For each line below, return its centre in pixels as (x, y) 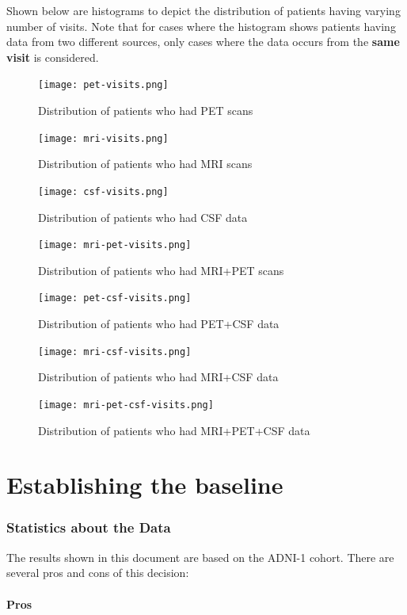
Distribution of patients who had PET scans (146, 111)
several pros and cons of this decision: (98, 573)
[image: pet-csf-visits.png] (115, 298)
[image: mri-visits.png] (103, 138)
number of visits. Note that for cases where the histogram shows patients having (201, 26)
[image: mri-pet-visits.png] (115, 245)
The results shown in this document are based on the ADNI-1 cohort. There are (200, 557)
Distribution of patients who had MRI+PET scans (161, 270)
